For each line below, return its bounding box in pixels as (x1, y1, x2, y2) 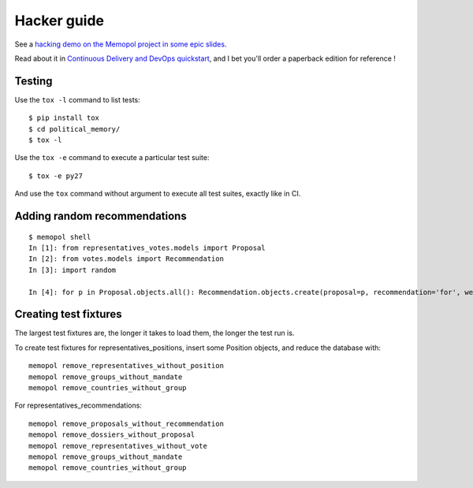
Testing (14, 74, 53, 88)
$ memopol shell (28, 233, 91, 241)
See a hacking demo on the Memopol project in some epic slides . (14, 39, 227, 49)
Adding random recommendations (14, 210, 187, 222)
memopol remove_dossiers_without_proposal (28, 430, 196, 439)
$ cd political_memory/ (28, 125, 121, 133)
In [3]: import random (28, 265, 117, 274)
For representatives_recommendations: (14, 400, 142, 410)
